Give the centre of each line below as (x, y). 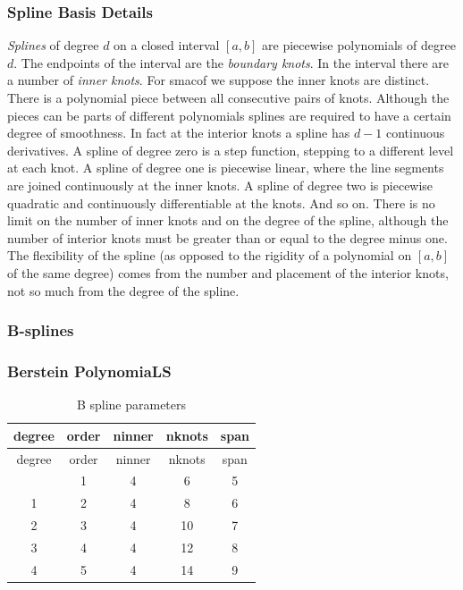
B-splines (41, 330)
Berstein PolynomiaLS (89, 371)
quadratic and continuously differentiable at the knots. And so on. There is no (221, 202)
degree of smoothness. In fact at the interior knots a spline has (179, 133)
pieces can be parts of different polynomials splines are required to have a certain (229, 115)
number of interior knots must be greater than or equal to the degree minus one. (227, 237)
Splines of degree (53, 45)
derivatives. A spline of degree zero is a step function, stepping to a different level (231, 150)
